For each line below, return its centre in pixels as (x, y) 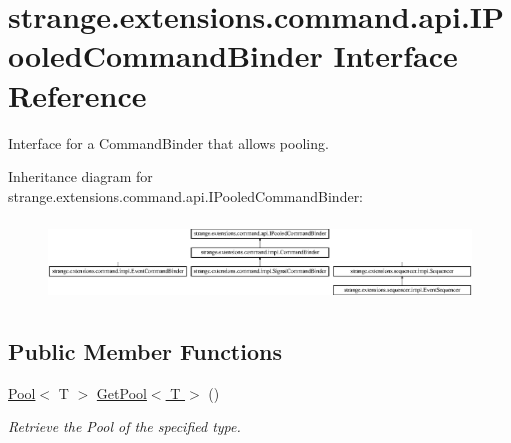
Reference (77, 94)
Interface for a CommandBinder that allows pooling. (168, 142)
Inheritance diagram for (80, 176)
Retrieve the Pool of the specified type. (124, 426)
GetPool (121, 392)
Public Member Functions (145, 351)
